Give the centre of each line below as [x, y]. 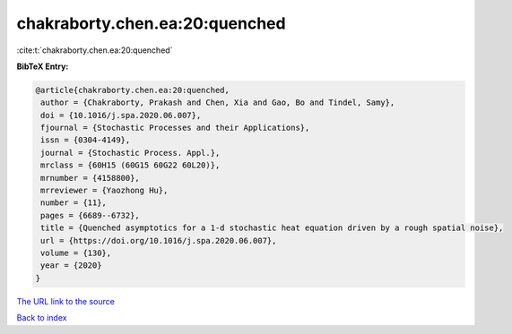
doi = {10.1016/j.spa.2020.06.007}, [121, 115]
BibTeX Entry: [43, 66]
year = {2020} [71, 265]
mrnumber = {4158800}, [91, 178]
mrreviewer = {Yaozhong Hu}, [104, 191]
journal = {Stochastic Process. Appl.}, [130, 153]
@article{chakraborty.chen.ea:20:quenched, [133, 90]
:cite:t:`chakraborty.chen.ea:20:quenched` [95, 50]
